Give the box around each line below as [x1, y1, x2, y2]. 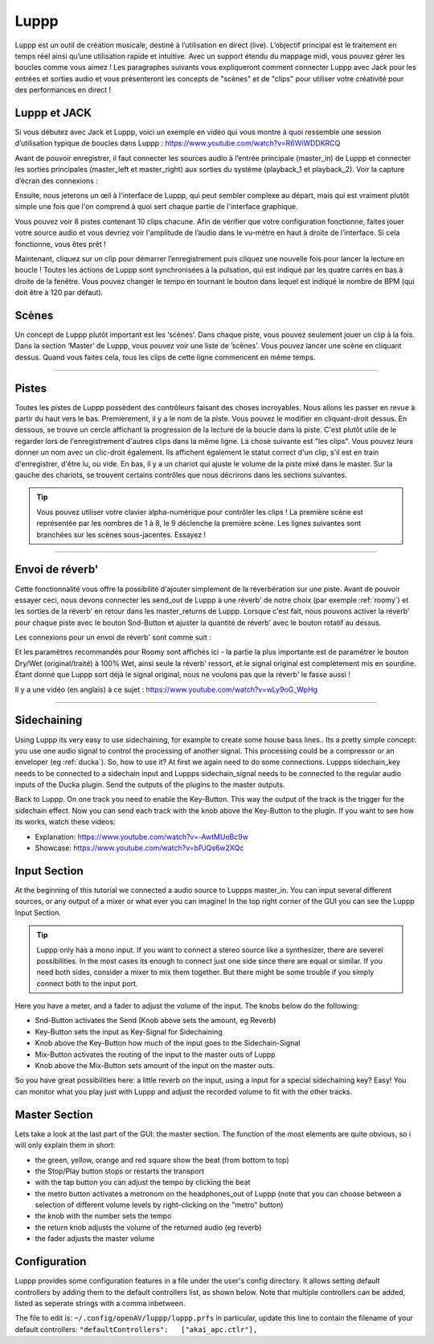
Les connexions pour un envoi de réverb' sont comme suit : [14, 632, 212, 643]
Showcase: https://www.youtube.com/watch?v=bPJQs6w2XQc [35, 843, 244, 853]
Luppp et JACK [14, 105, 92, 120]
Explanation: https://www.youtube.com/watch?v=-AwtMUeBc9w [35, 832, 249, 841]
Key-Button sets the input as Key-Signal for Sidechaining [35, 1026, 223, 1037]
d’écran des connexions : [14, 175, 98, 185]
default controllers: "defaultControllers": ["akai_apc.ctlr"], [14, 1324, 258, 1334]
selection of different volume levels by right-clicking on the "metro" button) [35, 1200, 285, 1210]
